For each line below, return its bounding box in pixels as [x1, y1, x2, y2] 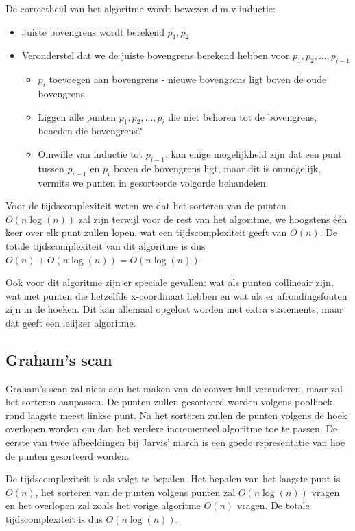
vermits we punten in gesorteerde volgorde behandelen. [38, 175, 269, 189]
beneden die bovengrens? [38, 123, 143, 138]
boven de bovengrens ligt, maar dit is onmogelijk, [113, 161, 321, 175]
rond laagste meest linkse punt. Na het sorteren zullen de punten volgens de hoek [5, 408, 347, 422]
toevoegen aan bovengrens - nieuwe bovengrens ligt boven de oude [49, 72, 327, 86]
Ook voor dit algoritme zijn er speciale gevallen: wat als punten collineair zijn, [5, 275, 334, 290]
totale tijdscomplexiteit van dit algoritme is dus [5, 238, 206, 252]
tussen [38, 161, 64, 175]
